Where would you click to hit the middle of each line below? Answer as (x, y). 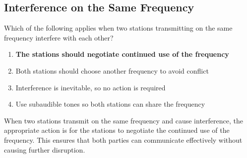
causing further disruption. (45, 149)
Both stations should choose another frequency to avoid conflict (112, 70)
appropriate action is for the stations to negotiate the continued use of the (117, 130)
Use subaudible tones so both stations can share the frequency (110, 104)
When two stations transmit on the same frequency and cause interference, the (123, 120)
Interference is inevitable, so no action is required (91, 87)
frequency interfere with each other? (59, 37)
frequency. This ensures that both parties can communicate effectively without (123, 139)
